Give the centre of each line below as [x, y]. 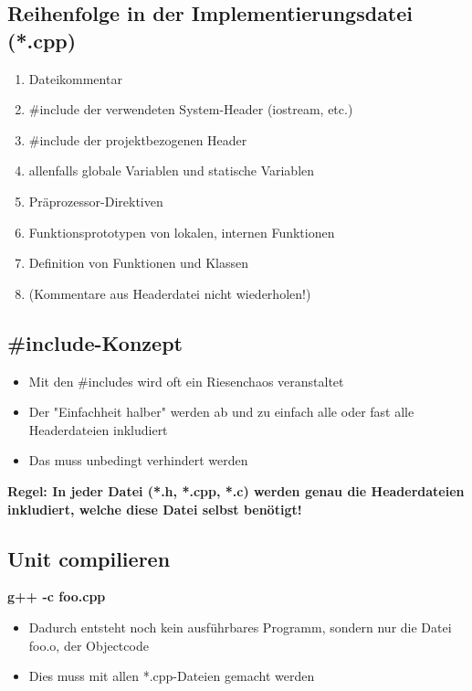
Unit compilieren [89, 558]
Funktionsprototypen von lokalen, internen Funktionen [182, 232]
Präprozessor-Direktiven [96, 201]
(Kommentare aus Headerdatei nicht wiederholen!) [170, 293]
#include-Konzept [95, 342]
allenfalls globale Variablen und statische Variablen [172, 170]
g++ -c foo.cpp [57, 596]
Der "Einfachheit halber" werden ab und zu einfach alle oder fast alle [221, 412]
